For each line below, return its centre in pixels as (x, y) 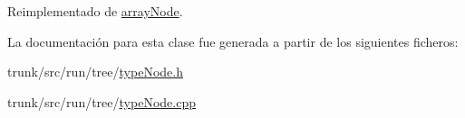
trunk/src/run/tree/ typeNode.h (95, 72)
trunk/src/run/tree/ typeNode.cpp (102, 101)
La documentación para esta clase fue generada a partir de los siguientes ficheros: (233, 41)
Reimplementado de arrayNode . (95, 11)
